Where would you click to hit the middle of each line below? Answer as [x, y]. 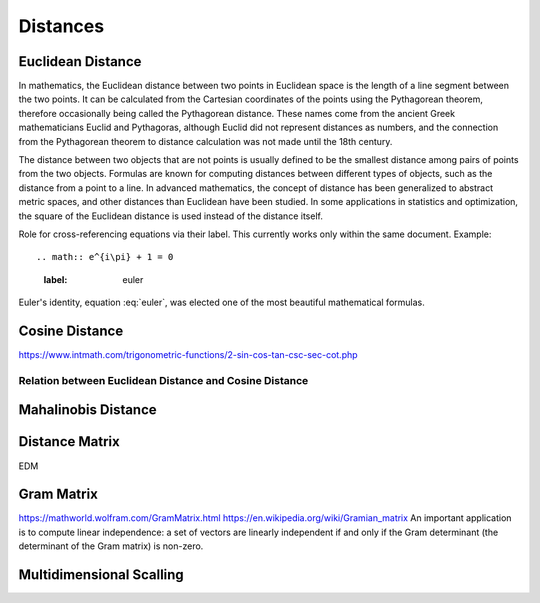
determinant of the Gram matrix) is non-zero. [111, 546]
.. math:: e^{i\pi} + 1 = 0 [105, 257]
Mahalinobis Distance [87, 410]
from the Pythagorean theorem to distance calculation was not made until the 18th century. [205, 141]
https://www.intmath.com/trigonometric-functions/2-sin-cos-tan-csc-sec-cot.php [188, 355]
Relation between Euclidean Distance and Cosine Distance [163, 380]
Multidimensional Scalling [101, 575]
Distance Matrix [69, 441]
